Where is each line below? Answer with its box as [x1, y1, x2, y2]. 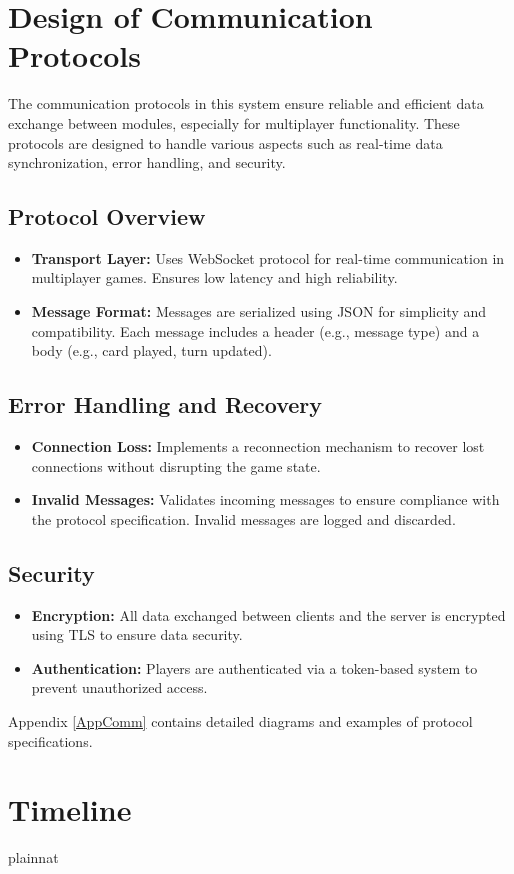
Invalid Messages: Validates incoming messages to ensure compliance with [31, 489, 500, 510]
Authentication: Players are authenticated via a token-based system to [31, 657, 478, 678]
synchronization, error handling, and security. [8, 152, 286, 173]
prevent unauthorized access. [31, 677, 208, 698]
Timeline [8, 789, 132, 830]
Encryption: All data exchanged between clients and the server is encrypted [31, 604, 506, 625]
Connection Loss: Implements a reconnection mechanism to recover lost [31, 436, 485, 457]
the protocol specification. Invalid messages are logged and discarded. [31, 508, 456, 529]
